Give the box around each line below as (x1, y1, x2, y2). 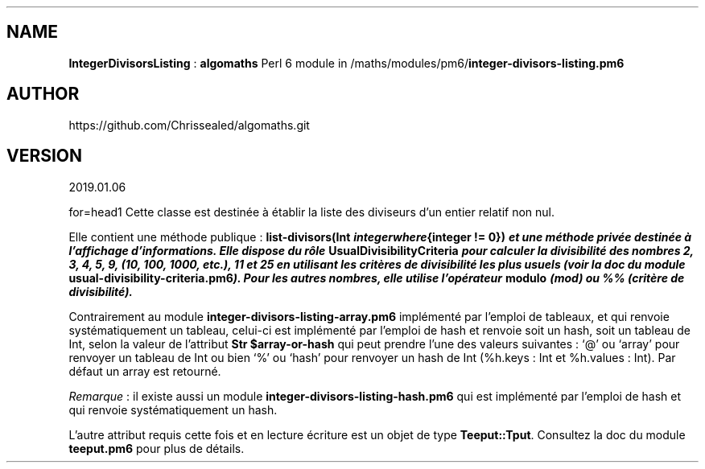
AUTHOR (6, 84, 80, 105)
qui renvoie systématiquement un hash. (68, 402, 278, 417)
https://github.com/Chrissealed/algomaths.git (68, 117, 310, 132)
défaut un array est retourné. (68, 364, 221, 378)
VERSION (6, 146, 83, 167)
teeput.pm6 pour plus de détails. (68, 441, 245, 455)
